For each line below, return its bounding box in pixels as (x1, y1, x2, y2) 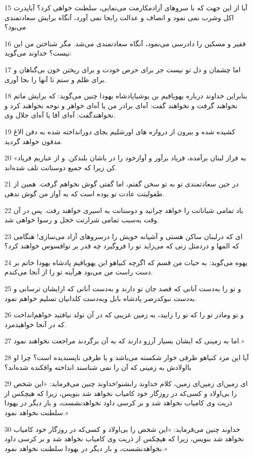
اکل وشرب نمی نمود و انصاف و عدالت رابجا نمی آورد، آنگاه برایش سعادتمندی (4, 12, 234, 22)
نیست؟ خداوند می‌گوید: (4, 48, 72, 58)
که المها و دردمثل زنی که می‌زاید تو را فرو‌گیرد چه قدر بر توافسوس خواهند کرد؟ (4, 241, 239, 251)
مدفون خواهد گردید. (4, 136, 63, 146)
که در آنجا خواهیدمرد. (4, 319, 67, 329)
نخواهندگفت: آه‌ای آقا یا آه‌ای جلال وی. (4, 110, 116, 120)
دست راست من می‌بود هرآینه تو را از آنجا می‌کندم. (4, 267, 153, 277)
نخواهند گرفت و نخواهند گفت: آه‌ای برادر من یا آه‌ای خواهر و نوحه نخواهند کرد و (4, 100, 238, 110)
